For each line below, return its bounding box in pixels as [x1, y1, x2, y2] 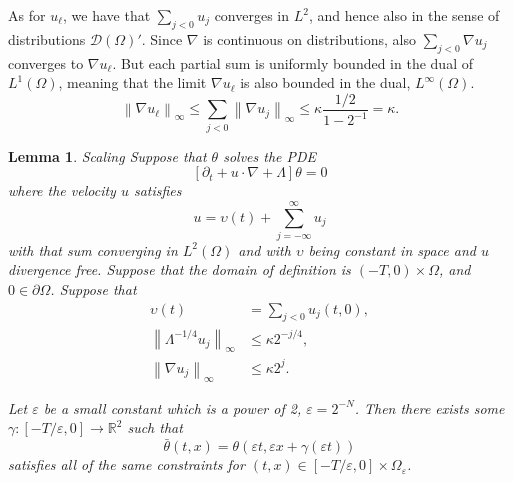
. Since [141, 28, 183, 49]
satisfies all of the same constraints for [8, 454, 245, 475]
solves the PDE [223, 145, 317, 166]
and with [238, 239, 291, 260]
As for [8, 5, 46, 25]
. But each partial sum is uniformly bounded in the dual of [112, 52, 473, 73]
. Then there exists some [354, 397, 505, 418]
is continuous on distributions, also [203, 28, 416, 49]
